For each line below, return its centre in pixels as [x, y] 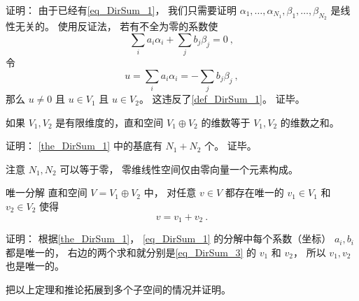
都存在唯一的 [254, 192]
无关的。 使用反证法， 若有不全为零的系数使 [117, 26]
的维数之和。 [310, 122]
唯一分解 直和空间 [47, 192]
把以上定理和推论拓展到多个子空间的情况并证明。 [118, 289]
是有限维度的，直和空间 [110, 122]
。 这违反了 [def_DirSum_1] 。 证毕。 [222, 99]
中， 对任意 [170, 192]
